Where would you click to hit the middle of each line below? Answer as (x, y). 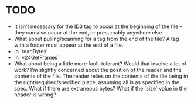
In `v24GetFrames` (37, 57)
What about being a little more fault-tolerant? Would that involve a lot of (100, 63)
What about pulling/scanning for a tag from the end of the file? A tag (96, 39)
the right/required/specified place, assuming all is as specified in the (97, 82)
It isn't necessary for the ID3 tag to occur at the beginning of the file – (98, 26)
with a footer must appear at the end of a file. (69, 45)
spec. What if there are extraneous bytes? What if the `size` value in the (100, 88)
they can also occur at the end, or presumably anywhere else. (89, 32)
